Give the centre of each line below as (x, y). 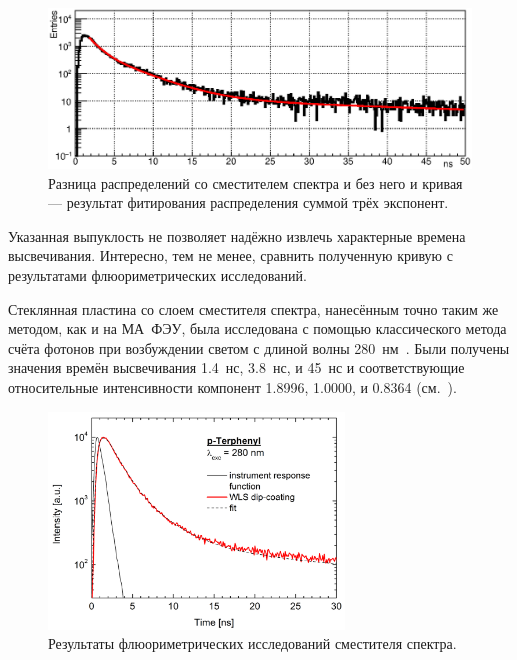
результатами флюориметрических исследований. (157, 275)
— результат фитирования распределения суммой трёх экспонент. (248, 202)
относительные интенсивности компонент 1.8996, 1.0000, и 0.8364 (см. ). (232, 387)
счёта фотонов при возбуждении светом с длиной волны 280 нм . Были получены (259, 347)
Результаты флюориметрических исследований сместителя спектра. (252, 643)
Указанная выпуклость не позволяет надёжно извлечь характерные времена (237, 235)
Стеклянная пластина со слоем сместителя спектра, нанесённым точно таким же (253, 308)
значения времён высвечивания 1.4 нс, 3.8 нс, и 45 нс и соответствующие (236, 367)
